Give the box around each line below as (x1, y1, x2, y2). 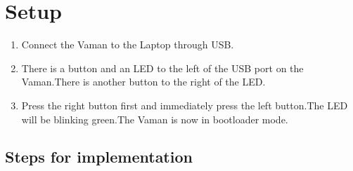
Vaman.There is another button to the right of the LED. (21, 74, 266, 89)
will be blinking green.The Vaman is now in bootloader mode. (21, 111, 288, 126)
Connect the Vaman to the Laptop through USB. (21, 37, 234, 52)
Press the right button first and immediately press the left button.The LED (21, 97, 348, 112)
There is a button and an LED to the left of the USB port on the (21, 60, 304, 75)
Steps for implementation (5, 146, 193, 167)
